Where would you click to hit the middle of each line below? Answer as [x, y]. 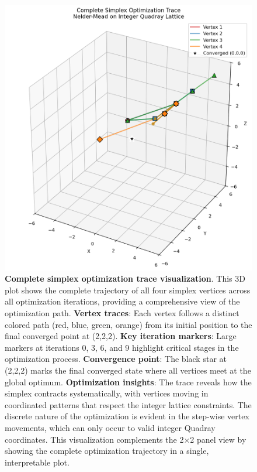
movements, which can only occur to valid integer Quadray [110, 427]
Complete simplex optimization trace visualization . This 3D [125, 278]
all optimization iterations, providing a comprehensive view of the [122, 301]
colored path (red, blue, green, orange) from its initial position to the [128, 324]
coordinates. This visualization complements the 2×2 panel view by [126, 439]
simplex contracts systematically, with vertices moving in [107, 393]
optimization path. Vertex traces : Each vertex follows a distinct [122, 313]
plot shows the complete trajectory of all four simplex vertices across [128, 290]
